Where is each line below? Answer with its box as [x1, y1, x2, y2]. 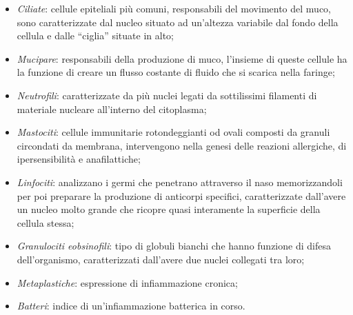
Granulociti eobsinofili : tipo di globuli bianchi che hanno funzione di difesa [17, 238, 331, 253]
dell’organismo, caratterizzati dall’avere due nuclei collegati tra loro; [17, 252, 305, 266]
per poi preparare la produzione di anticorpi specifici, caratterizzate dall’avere [17, 188, 346, 203]
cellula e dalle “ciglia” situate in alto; [17, 28, 174, 43]
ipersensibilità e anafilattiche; [17, 152, 141, 166]
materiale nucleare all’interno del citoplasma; [17, 101, 207, 116]
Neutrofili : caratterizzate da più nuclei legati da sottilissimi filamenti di [17, 88, 317, 102]
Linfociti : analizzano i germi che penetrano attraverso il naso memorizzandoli [17, 174, 343, 189]
